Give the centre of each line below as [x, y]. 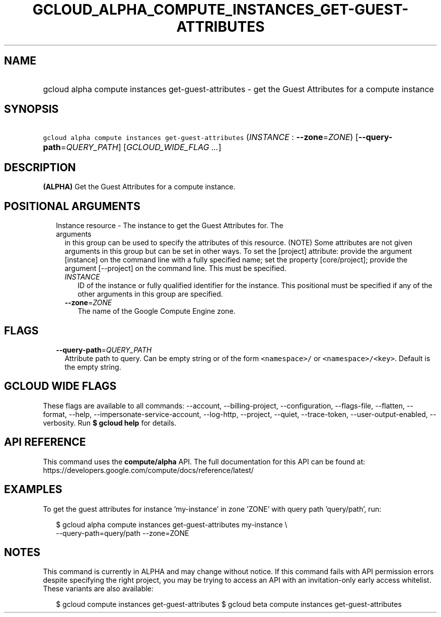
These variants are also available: [98, 589]
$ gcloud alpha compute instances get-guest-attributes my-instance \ [172, 524]
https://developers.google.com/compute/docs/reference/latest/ [148, 470]
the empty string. [93, 367]
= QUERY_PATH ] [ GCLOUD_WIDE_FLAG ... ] [141, 147]
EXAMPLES [33, 490]
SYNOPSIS [31, 109]
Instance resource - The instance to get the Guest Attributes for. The [170, 226]
